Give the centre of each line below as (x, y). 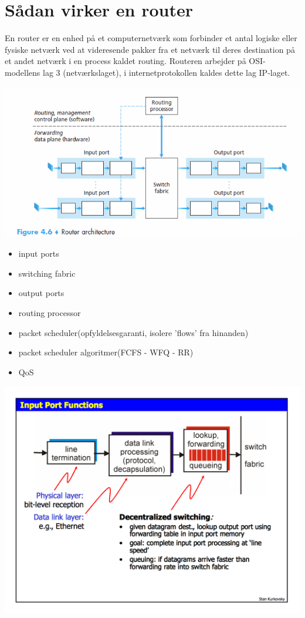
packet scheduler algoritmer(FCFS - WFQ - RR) (106, 352)
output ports (41, 293)
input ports (39, 253)
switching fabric (47, 273)
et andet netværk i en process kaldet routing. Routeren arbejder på (126, 61)
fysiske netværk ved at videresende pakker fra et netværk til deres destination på (150, 49)
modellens (23, 72)
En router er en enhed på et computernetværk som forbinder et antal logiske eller (151, 38)
